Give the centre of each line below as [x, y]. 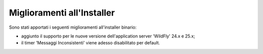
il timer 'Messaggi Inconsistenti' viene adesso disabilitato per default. [91, 43]
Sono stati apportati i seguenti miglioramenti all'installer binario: [73, 27]
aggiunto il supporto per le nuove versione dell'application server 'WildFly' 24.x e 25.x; [108, 36]
